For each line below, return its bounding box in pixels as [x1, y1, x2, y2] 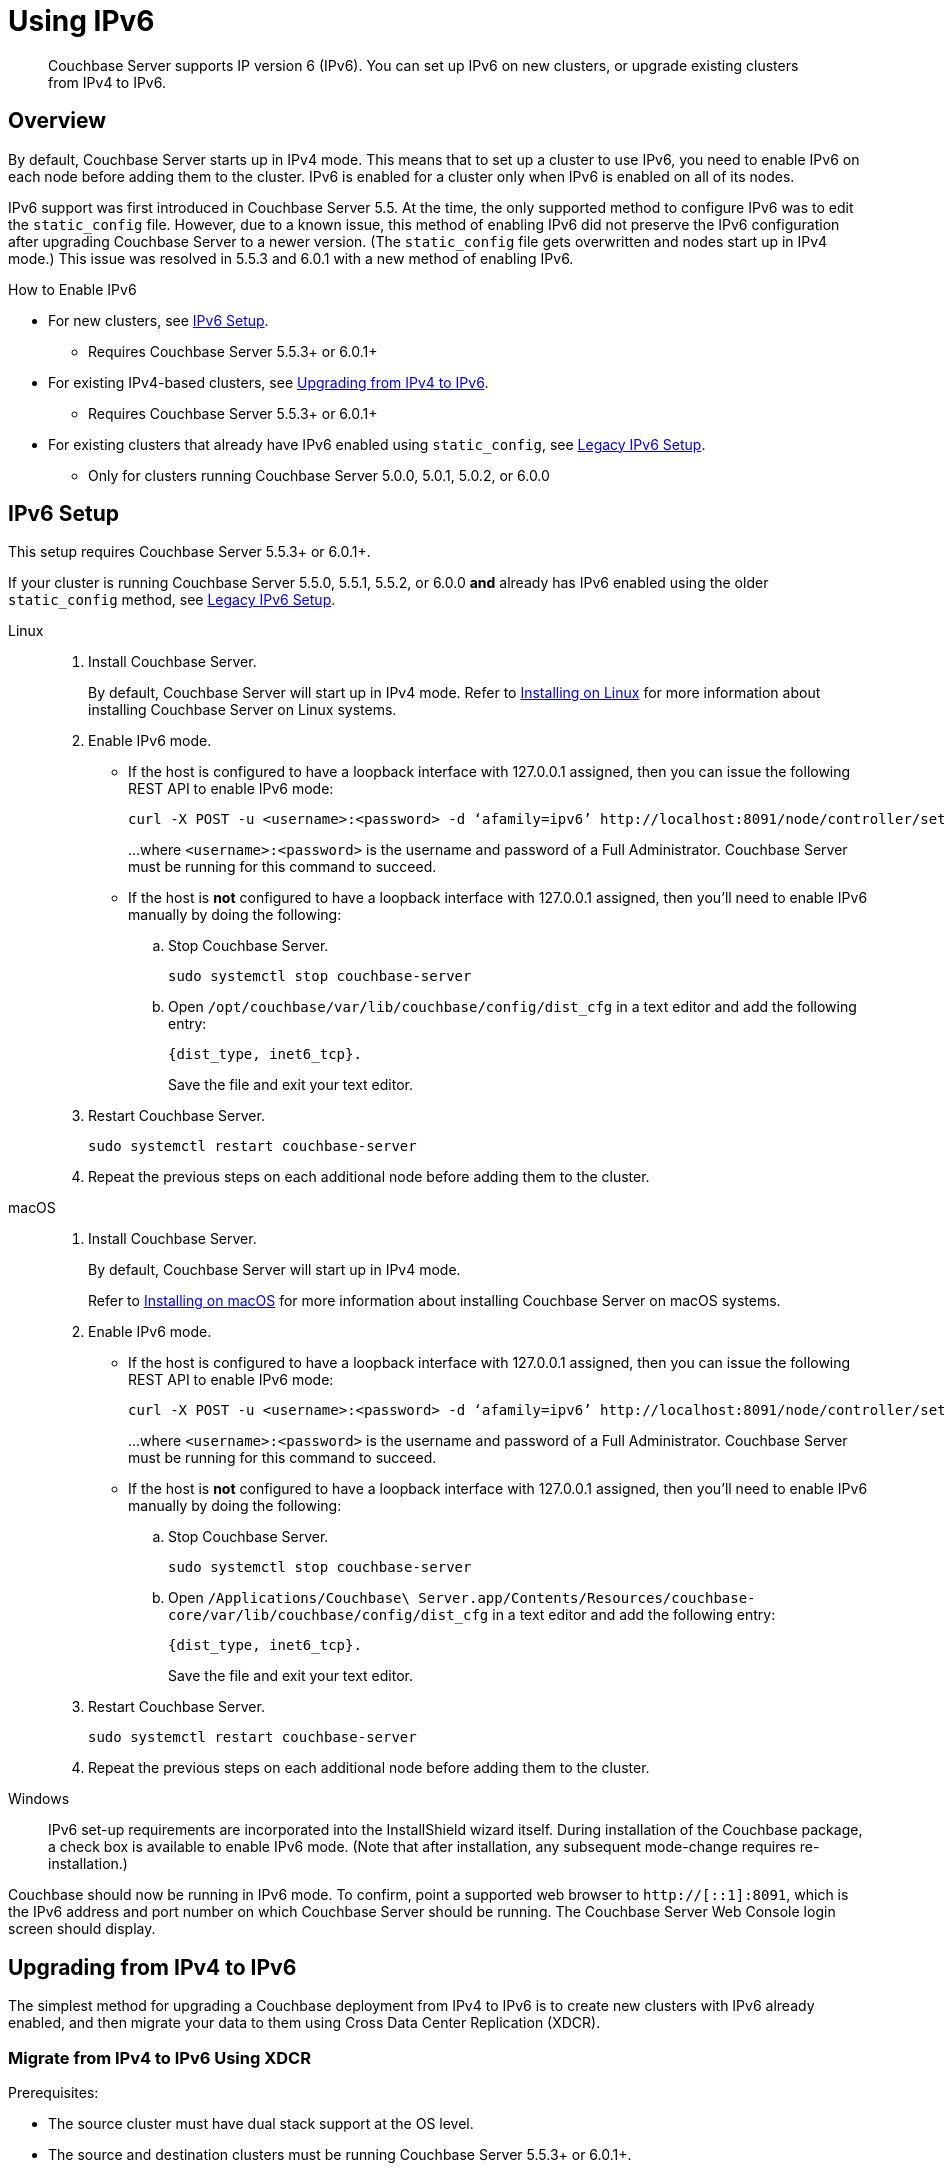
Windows [8, 1790, 70, 1808]
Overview [8, 108, 107, 134]
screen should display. [8, 1920, 156, 1938]
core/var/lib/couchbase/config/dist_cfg [168, 1607, 489, 1624]
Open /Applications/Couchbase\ [168, 1589, 410, 1607]
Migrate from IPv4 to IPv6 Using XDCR [8, 2047, 311, 2068]
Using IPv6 [8, 4, 155, 38]
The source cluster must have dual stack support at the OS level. [48, 2115, 474, 2133]
